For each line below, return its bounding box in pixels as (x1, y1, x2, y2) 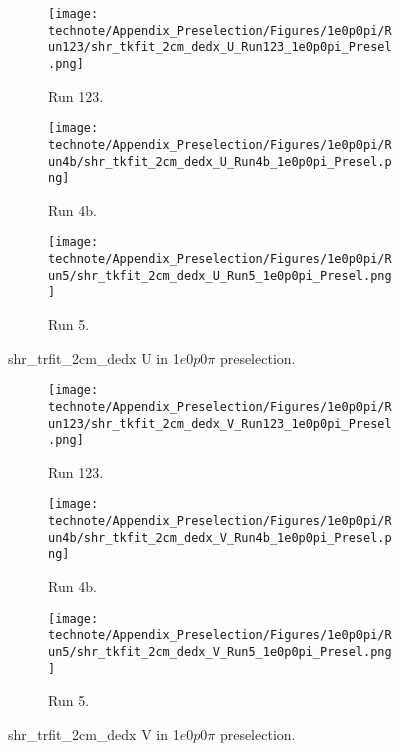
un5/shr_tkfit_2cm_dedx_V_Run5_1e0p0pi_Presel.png (48, 645, 392, 659)
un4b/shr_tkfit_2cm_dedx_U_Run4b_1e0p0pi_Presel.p (48, 154, 392, 169)
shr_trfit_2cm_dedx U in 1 (8, 347, 180, 368)
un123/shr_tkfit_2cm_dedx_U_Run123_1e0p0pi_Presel (48, 40, 392, 55)
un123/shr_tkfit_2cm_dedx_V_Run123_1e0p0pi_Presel (48, 416, 392, 431)
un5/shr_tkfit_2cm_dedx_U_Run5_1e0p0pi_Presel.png (48, 268, 392, 283)
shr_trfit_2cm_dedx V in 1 (8, 723, 180, 744)
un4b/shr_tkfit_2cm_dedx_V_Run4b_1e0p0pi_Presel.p (48, 530, 392, 545)
